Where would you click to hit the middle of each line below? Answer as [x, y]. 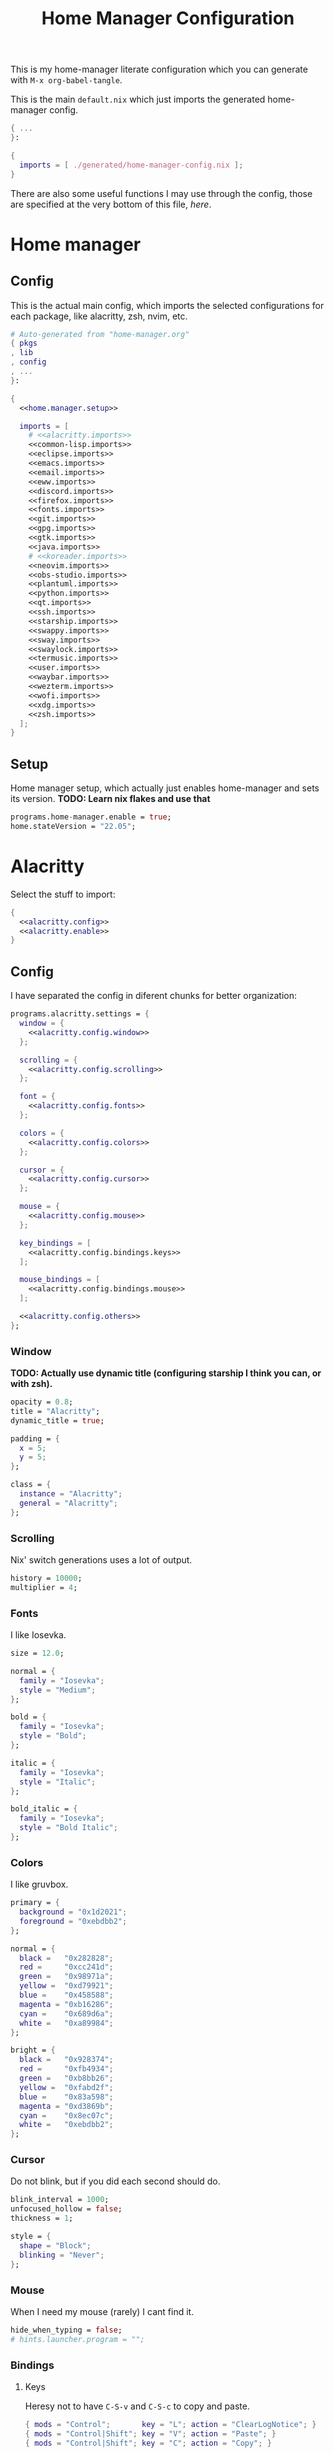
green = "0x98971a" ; [66, 1977]
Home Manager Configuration [168, 18]
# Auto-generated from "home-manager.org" [100, 334]
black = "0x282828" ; [66, 1958]
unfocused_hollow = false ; [66, 2209]
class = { [31, 1485]
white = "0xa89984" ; [66, 2023]
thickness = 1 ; [42, 2218]
